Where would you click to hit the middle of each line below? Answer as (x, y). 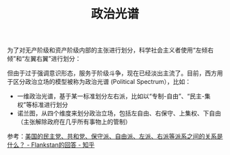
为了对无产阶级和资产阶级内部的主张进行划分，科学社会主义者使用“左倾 (107, 50)
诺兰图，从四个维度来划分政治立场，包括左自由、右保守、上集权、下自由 (119, 113)
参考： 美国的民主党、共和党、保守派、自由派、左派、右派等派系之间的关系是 (115, 137)
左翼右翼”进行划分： (53, 59)
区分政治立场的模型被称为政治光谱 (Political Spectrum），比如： (102, 82)
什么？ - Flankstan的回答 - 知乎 (51, 145)
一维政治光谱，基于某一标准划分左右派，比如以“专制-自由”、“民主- (111, 96)
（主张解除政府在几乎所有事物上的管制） (74, 122)
